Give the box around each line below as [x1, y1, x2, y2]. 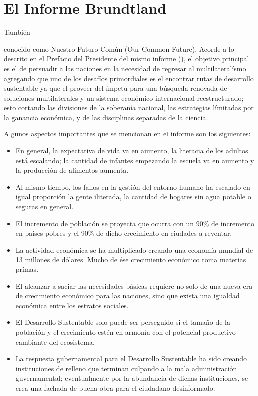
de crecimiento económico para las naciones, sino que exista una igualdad [15, 290, 240, 301]
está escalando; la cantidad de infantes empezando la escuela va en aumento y [15, 155, 254, 165]
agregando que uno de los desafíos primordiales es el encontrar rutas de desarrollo [4, 73, 254, 83]
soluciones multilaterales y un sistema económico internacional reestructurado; [4, 92, 244, 103]
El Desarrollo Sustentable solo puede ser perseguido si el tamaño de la [15, 317, 230, 327]
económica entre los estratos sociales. [15, 300, 129, 310]
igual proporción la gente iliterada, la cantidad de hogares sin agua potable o [15, 191, 251, 202]
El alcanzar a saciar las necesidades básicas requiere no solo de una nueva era [15, 280, 253, 291]
